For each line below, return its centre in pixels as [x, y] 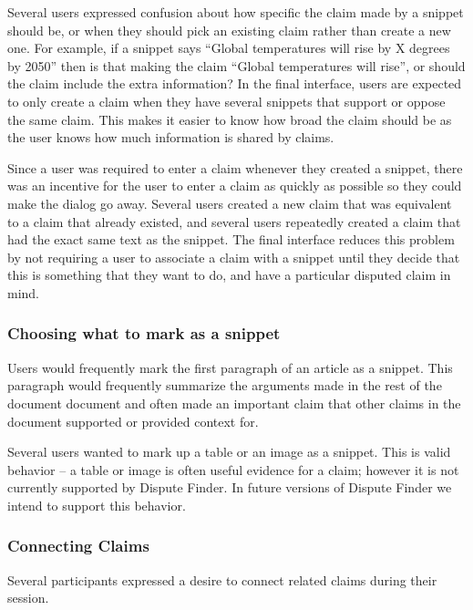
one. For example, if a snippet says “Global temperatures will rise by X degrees [229, 48]
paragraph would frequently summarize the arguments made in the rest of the [225, 385]
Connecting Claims [78, 546]
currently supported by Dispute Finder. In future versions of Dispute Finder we [230, 487]
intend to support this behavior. [97, 505]
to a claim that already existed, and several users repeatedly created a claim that [234, 221]
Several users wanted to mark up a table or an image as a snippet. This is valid [229, 452]
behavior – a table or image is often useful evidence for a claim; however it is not [233, 469]
